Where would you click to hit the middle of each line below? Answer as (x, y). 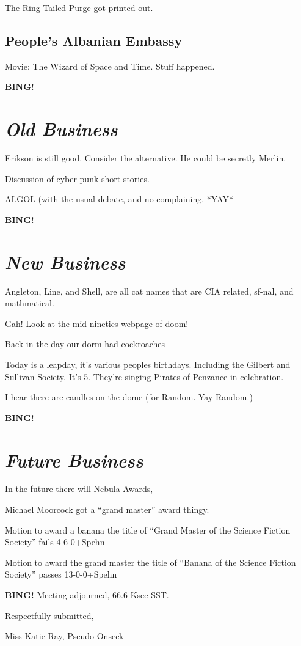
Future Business (74, 460)
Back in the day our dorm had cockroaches (85, 344)
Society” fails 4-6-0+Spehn (55, 542)
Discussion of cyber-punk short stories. (77, 178)
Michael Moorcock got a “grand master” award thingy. (107, 509)
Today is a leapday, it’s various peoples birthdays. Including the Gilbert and (148, 364)
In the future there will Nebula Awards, (79, 489)
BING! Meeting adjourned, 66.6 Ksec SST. (87, 595)
